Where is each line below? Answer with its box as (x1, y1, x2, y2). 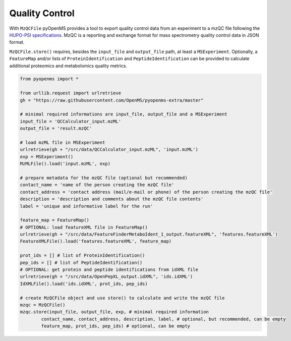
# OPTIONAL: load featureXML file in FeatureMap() (20, 224, 148, 230)
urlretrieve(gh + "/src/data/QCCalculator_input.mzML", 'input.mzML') (20, 147, 199, 152)
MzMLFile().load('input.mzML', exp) (20, 161, 111, 166)
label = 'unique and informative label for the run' (20, 203, 153, 209)
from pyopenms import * (20, 76, 79, 82)
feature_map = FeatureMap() (20, 217, 89, 223)
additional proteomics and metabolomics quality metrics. (9, 63, 127, 69)
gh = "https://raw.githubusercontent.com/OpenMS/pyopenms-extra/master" (20, 97, 204, 103)
